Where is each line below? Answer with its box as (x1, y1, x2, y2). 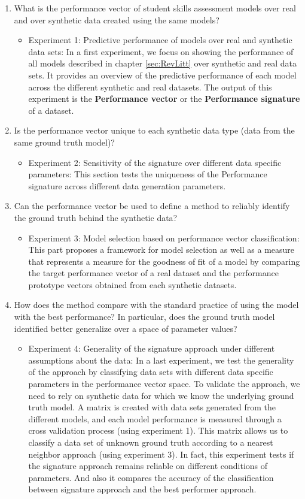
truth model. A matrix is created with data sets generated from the (28, 401, 276, 413)
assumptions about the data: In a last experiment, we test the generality (28, 353, 294, 366)
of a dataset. (28, 104, 74, 116)
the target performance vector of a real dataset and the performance (28, 267, 279, 279)
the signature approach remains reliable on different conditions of (28, 459, 268, 472)
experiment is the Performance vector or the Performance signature (28, 92, 300, 105)
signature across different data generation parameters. (28, 179, 226, 192)
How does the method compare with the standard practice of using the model (14, 298, 299, 311)
